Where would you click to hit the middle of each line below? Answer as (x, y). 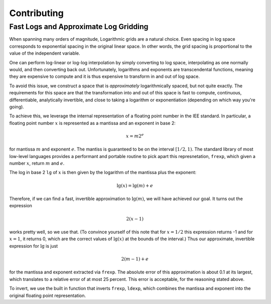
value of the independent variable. (45, 53)
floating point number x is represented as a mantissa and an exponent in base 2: (92, 123)
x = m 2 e (135, 136)
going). (17, 107)
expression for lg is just (34, 246)
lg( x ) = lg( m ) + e (135, 185)
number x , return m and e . (37, 164)
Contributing (36, 13)
